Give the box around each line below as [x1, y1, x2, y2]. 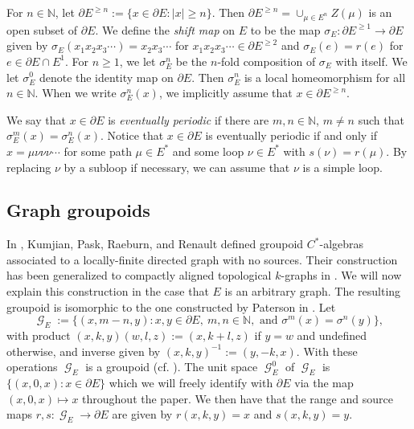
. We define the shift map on [95, 21, 236, 38]
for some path [64, 142, 132, 159]
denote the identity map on [39, 68, 174, 85]
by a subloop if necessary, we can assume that [64, 158, 290, 175]
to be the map [250, 21, 321, 38]
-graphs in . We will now [281, 267, 402, 284]
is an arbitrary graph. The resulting [224, 283, 401, 300]
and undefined [297, 327, 367, 344]
